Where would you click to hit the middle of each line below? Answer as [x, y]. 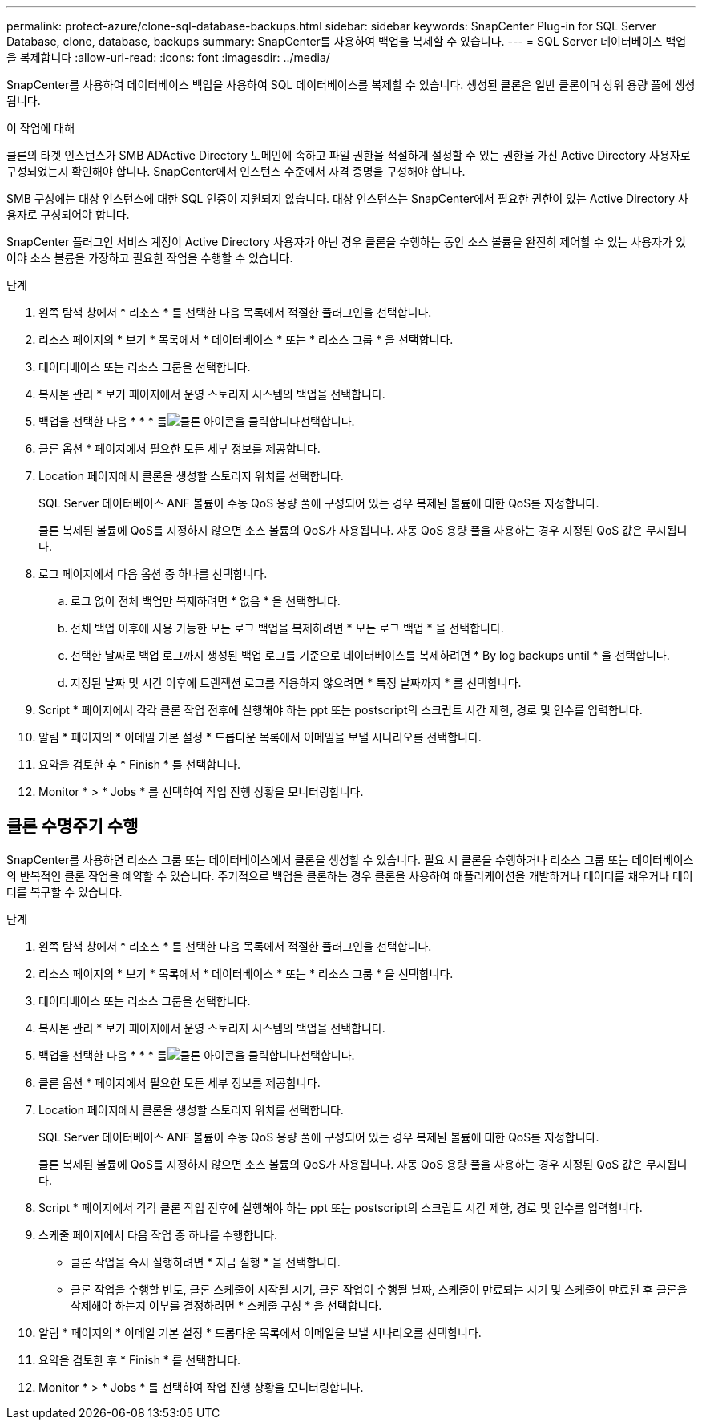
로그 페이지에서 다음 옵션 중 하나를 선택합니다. [153, 574]
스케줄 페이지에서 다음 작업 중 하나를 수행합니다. [158, 1234]
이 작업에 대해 [41, 128]
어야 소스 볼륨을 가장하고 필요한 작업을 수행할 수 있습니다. [150, 258]
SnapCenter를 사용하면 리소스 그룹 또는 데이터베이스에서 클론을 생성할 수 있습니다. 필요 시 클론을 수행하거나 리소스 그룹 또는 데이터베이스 [350, 859]
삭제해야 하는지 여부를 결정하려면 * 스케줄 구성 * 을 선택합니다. [226, 1305]
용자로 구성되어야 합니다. [68, 214]
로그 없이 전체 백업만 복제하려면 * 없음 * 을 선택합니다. [206, 601]
